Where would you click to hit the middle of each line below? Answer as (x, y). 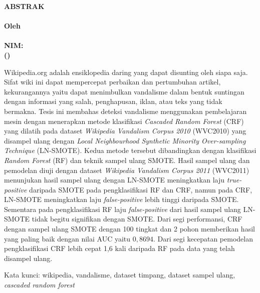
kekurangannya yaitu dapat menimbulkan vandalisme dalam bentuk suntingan (124, 91)
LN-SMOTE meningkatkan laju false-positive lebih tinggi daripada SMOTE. (121, 199)
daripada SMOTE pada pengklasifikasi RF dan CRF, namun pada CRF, (141, 189)
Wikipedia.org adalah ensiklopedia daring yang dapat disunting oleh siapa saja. (126, 72)
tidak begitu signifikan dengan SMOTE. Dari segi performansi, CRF (137, 219)
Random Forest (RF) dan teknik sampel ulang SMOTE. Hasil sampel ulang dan (127, 160)
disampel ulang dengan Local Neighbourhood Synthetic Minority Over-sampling (125, 140)
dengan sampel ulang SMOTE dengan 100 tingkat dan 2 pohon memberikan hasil (129, 229)
